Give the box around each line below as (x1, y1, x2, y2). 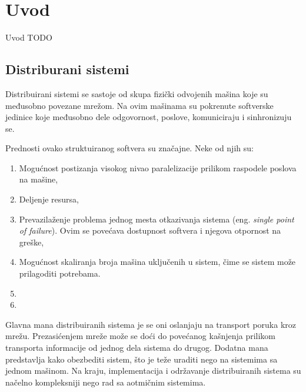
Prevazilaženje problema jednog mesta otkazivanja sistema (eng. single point (19, 212, 294, 225)
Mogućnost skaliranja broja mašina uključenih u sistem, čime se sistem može (19, 255, 296, 268)
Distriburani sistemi (5, 60, 129, 78)
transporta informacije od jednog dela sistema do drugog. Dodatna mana (5, 341, 268, 354)
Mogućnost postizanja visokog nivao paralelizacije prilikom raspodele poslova (19, 161, 297, 174)
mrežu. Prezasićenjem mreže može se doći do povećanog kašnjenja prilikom (5, 330, 276, 342)
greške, (19, 235, 44, 248)
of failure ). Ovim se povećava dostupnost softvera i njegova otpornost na (19, 224, 281, 237)
